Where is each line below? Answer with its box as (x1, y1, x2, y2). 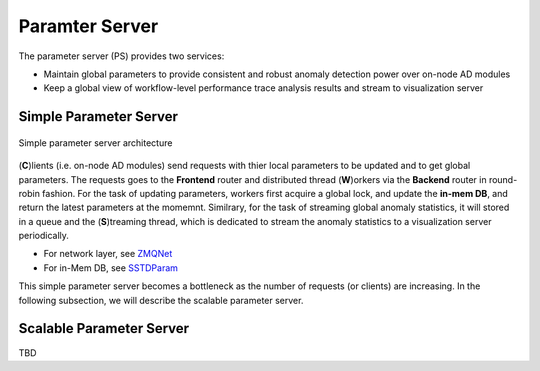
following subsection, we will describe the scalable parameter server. (18, 294, 304, 306)
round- (488, 173, 518, 185)
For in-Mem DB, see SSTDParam (43, 261, 179, 274)
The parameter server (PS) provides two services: (18, 50, 225, 62)
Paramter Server (18, 15, 159, 37)
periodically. (18, 230, 70, 242)
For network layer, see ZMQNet (43, 248, 173, 260)
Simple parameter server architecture (18, 136, 173, 149)
